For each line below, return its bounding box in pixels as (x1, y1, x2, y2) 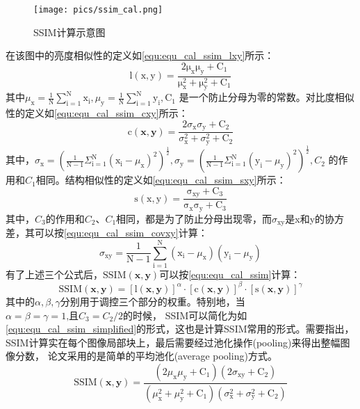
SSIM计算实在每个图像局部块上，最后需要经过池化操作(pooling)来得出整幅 (6, 335, 341, 349)
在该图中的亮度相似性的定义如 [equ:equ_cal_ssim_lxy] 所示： (6, 48, 275, 63)
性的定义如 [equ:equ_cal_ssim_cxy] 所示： (6, 106, 188, 120)
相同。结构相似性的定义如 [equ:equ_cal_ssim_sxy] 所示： (35, 173, 286, 187)
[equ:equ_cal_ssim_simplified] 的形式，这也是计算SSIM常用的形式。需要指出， (6, 321, 354, 336)
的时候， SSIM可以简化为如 (123, 307, 247, 322)
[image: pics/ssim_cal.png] (33, 5, 163, 15)
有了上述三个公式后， (6, 266, 103, 281)
